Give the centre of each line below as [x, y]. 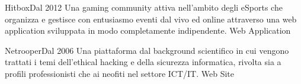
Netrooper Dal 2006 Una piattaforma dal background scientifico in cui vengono [147, 50]
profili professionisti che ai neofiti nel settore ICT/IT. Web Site [119, 73]
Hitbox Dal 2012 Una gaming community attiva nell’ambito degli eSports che [144, 7]
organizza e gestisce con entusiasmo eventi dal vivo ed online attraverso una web [151, 19]
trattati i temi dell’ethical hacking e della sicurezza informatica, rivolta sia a [143, 62]
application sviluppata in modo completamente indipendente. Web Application [148, 30]
